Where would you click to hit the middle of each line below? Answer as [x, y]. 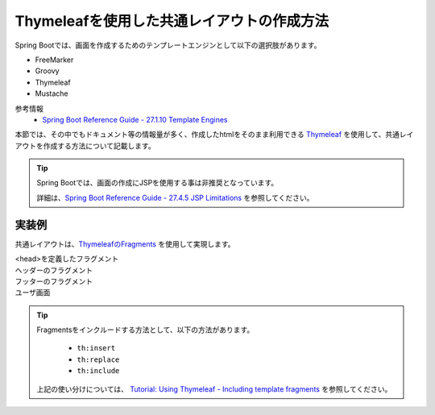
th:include [98, 371]
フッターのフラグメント [54, 281]
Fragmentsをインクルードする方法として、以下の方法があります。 [145, 330]
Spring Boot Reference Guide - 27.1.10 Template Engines [135, 119]
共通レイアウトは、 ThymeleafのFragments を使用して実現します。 [125, 244]
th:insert [96, 348]
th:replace [98, 359]
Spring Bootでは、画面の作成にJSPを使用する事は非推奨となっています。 [157, 183]
